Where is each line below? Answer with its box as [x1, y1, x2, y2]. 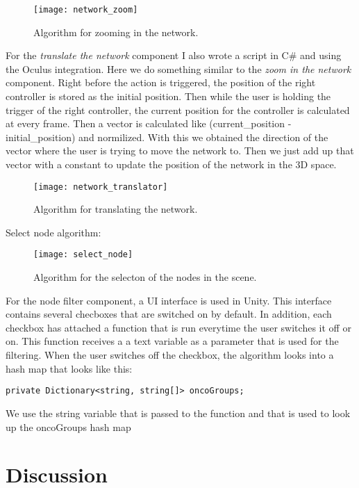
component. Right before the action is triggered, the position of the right [6, 75, 316, 90]
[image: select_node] [33, 250, 133, 260]
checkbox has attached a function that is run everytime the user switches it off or [6, 320, 351, 334]
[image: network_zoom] [33, 5, 138, 15]
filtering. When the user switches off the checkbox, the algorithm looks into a [6, 348, 334, 362]
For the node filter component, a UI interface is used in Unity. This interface [6, 293, 332, 307]
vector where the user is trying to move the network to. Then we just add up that [6, 143, 354, 158]
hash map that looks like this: [6, 361, 133, 375]
